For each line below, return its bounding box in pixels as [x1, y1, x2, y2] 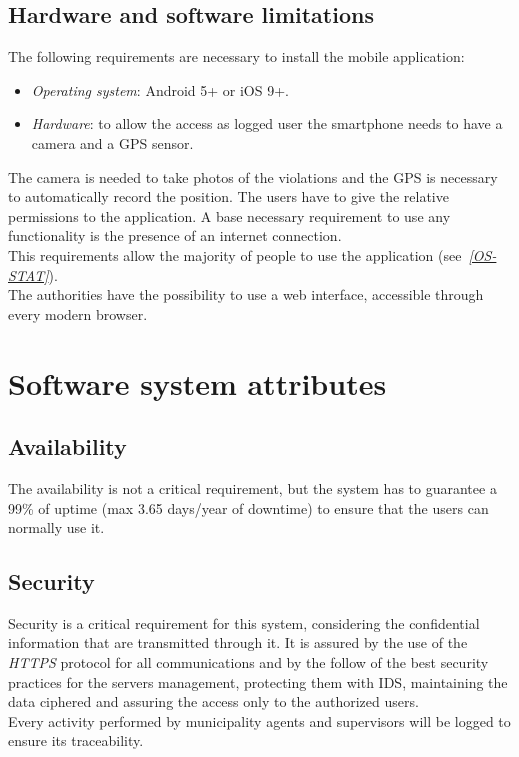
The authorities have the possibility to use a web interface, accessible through [8, 284, 484, 305]
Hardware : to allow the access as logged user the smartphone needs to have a [31, 113, 503, 134]
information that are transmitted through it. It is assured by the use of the [8, 632, 468, 653]
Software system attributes [8, 362, 387, 403]
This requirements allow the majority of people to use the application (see [8, 244, 462, 265]
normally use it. [8, 517, 105, 538]
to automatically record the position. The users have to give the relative [8, 186, 449, 207]
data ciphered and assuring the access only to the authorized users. [8, 691, 419, 712]
